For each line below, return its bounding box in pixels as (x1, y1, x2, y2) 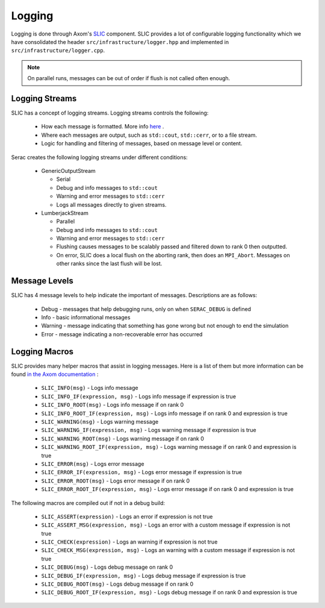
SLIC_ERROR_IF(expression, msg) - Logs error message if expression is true (41, 469, 243, 476)
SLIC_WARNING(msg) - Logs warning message (41, 418, 159, 425)
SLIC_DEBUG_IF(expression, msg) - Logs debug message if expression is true (41, 572, 246, 579)
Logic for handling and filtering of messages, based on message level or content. (41, 140, 243, 147)
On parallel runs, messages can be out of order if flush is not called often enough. (27, 75, 231, 82)
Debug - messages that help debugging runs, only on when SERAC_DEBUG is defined (41, 305, 252, 313)
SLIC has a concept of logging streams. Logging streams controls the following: (11, 109, 209, 117)
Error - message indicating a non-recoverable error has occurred (41, 330, 203, 337)
